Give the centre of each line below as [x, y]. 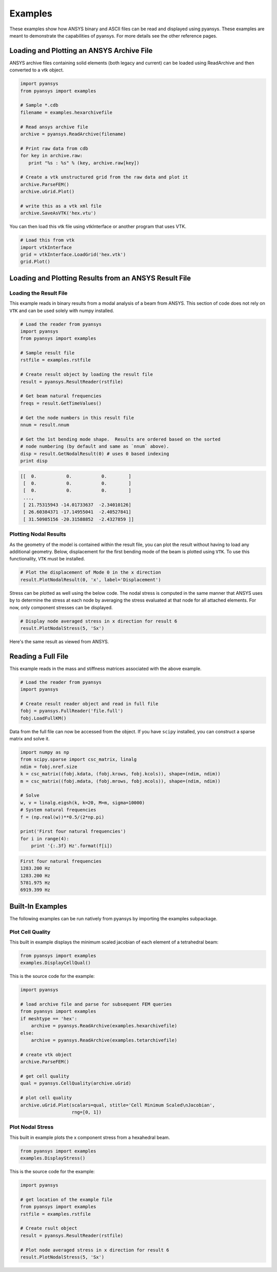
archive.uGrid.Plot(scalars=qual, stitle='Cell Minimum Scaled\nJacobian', [118, 1105]
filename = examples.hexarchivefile [66, 112]
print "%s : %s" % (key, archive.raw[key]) [84, 163]
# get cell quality [45, 1076]
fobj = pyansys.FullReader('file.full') [72, 711]
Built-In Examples [38, 906]
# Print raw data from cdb [54, 148]
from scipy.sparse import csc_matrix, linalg [78, 759]
